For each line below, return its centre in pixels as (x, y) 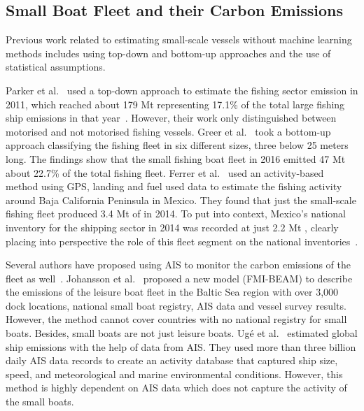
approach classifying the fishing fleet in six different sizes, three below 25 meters (177, 145)
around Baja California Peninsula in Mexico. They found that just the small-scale (181, 200)
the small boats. (40, 402)
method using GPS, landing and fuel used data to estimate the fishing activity (174, 186)
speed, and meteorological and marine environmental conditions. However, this (174, 374)
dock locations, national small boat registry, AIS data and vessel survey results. (176, 305)
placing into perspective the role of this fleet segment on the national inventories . (182, 241)
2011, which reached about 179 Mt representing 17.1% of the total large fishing (175, 104)
